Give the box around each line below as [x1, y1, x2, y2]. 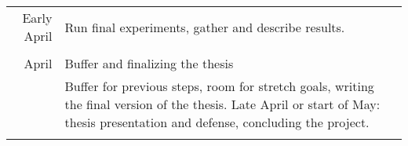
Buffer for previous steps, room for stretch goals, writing [64, 77, 374, 95]
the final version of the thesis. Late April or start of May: [64, 95, 381, 113]
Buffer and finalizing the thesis [64, 54, 234, 72]
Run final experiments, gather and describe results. [64, 17, 345, 36]
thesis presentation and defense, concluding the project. [64, 113, 370, 131]
